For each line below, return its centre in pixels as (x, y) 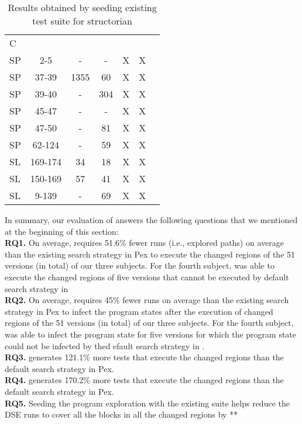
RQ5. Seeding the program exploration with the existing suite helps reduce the (147, 403)
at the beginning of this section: (62, 231)
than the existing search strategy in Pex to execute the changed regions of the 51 (150, 254)
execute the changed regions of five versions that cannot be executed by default (147, 277)
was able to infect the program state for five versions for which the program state (151, 334)
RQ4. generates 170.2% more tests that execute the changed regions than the (144, 380)
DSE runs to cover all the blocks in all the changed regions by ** (121, 414)
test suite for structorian (82, 21)
